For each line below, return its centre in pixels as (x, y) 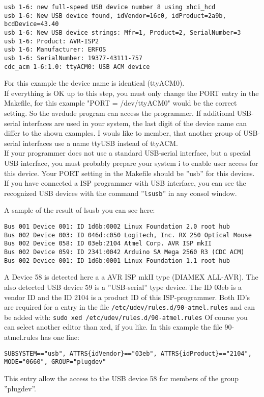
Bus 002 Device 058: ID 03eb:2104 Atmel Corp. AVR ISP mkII (108, 244)
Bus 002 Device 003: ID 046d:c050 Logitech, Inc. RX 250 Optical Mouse (128, 235)
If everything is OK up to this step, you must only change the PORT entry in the (131, 93)
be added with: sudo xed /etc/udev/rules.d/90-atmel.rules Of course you (126, 317)
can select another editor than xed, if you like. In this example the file (113, 327)
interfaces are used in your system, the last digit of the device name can (135, 123)
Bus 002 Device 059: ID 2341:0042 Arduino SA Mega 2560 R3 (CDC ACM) (124, 252)
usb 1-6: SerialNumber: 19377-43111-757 (74, 58)
